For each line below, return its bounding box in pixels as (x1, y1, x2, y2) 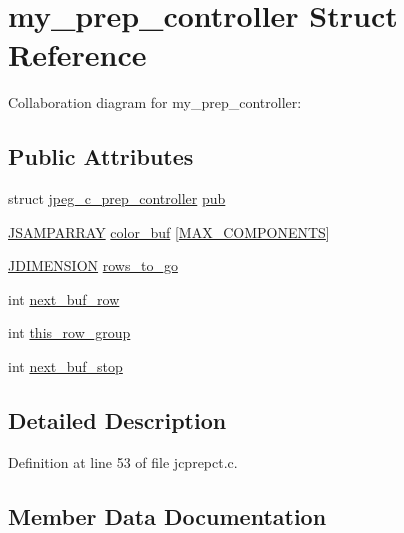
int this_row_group (8, 322, 131, 343)
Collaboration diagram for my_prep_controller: (8, 92, 302, 113)
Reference (8, 34, 147, 75)
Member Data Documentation (8, 500, 327, 531)
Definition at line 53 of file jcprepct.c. (8, 451, 238, 472)
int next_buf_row (8, 288, 120, 309)
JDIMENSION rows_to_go (8, 255, 178, 276)
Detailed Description (8, 405, 227, 436)
